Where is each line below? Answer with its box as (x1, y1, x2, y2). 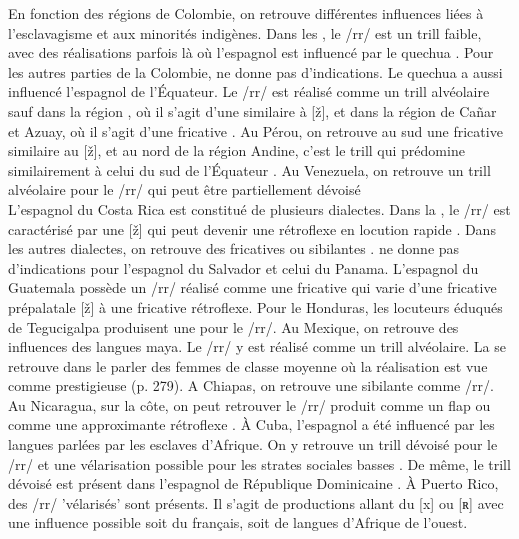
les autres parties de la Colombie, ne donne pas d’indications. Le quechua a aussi (8, 61, 503, 82)
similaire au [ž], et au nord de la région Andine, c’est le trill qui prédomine (8, 140, 465, 161)
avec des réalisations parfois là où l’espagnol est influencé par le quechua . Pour (8, 42, 494, 63)
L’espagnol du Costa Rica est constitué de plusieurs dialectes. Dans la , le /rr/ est (8, 198, 511, 219)
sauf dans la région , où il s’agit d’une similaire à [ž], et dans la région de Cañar (8, 100, 497, 121)
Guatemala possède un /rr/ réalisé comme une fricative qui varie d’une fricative (8, 277, 497, 298)
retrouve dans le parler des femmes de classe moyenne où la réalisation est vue (8, 355, 488, 376)
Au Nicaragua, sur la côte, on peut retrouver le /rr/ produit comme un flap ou (8, 394, 491, 415)
